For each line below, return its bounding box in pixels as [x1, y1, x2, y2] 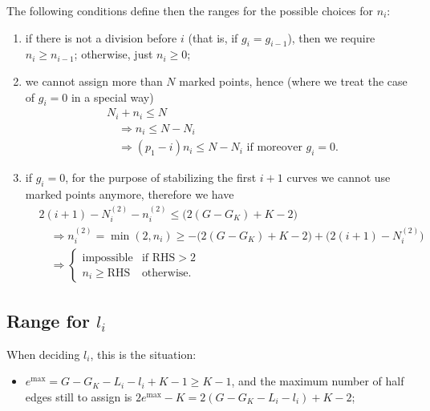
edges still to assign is [25, 388, 132, 405]
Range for [6, 308, 90, 332]
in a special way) [71, 88, 154, 105]
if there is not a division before [25, 29, 177, 46]
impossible [82, 252, 133, 264]
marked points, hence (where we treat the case [179, 72, 408, 89]
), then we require [287, 29, 375, 46]
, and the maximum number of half [231, 373, 404, 389]
